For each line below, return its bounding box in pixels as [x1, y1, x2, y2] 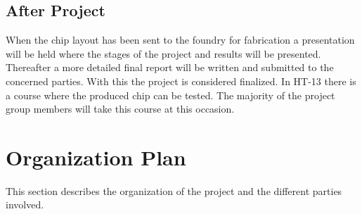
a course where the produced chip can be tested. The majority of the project [6, 87, 335, 102]
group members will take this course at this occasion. [6, 101, 235, 116]
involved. [6, 197, 44, 212]
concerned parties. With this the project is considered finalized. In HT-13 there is [6, 73, 356, 88]
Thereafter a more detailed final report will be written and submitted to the [6, 60, 334, 75]
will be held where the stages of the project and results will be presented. [6, 46, 321, 61]
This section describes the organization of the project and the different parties [6, 183, 342, 198]
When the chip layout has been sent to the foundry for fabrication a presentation [6, 32, 355, 47]
